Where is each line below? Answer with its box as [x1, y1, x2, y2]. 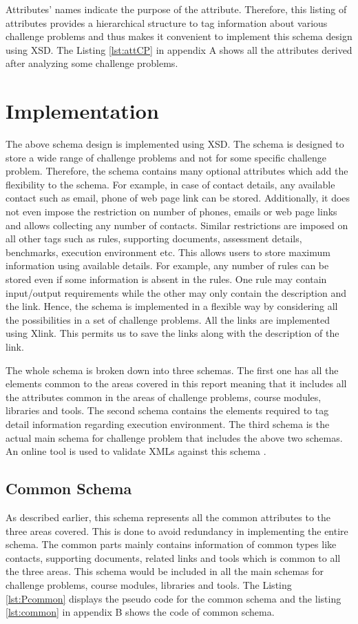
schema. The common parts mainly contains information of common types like [6, 537, 337, 552]
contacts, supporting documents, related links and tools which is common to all [6, 550, 341, 565]
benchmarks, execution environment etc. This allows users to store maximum [6, 244, 330, 259]
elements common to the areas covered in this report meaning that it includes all [6, 376, 347, 391]
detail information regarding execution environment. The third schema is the [6, 416, 330, 431]
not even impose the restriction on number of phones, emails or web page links [6, 204, 337, 219]
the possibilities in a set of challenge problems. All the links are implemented [6, 312, 330, 326]
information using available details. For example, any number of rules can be [6, 258, 329, 273]
